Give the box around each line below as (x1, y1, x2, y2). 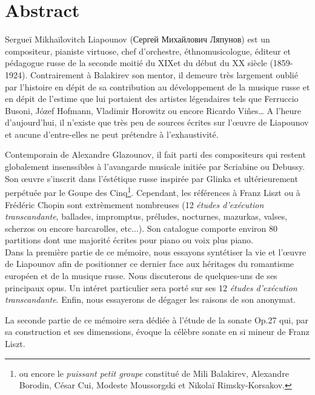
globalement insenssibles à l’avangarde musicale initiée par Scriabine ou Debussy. (5, 160, 305, 173)
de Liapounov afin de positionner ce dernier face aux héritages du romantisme (5, 257, 294, 270)
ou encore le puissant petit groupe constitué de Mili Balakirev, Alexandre (19, 366, 289, 379)
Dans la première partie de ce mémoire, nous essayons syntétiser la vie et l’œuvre (5, 245, 307, 258)
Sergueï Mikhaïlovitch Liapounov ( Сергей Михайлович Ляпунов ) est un (5, 33, 270, 46)
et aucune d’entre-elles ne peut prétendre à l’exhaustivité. (5, 127, 219, 140)
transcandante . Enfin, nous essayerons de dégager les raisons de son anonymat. (5, 293, 296, 306)
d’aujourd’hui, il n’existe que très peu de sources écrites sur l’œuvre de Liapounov (5, 116, 309, 129)
